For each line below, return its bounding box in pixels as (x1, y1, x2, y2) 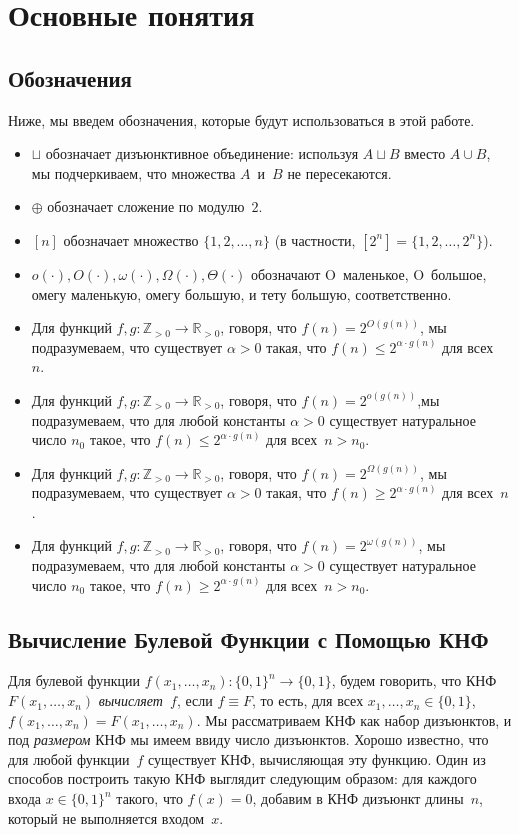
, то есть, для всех (252, 690, 364, 711)
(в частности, (274, 229, 356, 250)
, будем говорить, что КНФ (331, 670, 497, 691)
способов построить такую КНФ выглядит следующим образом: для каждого (8, 768, 477, 789)
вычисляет (98, 690, 163, 711)
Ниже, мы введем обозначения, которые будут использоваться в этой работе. (8, 109, 475, 130)
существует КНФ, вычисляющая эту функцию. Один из (147, 748, 486, 769)
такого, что (116, 788, 183, 809)
